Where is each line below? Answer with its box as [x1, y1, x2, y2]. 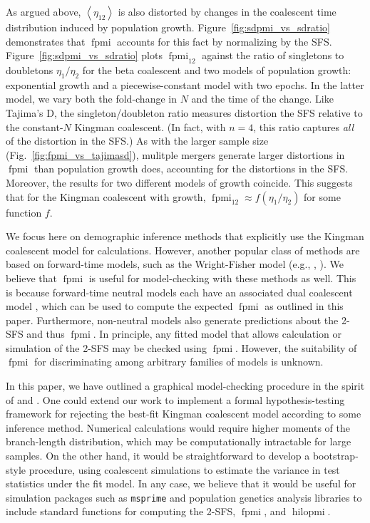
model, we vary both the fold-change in [6, 91, 177, 106]
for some [304, 189, 341, 204]
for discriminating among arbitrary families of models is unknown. [34, 354, 324, 369]
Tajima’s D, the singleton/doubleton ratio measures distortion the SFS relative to [6, 105, 363, 120]
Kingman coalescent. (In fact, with [74, 119, 226, 134]
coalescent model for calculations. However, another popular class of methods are [6, 242, 360, 257]
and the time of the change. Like [191, 91, 334, 106]
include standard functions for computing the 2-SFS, [6, 504, 236, 519]
